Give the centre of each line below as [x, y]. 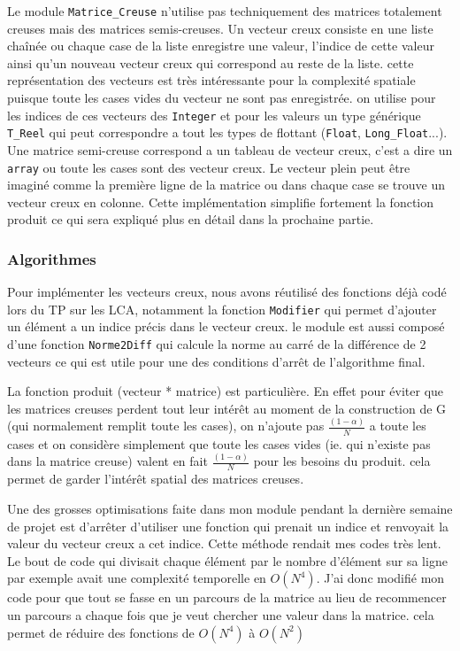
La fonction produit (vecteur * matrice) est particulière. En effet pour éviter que [226, 391]
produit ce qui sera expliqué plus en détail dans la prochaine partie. [191, 219]
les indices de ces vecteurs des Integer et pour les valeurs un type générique [214, 115]
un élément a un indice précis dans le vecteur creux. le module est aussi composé [226, 326]
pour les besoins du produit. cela [342, 461]
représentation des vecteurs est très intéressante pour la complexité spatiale [211, 80]
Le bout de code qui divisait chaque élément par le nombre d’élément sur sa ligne [227, 560]
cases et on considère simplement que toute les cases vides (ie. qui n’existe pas [219, 443]
